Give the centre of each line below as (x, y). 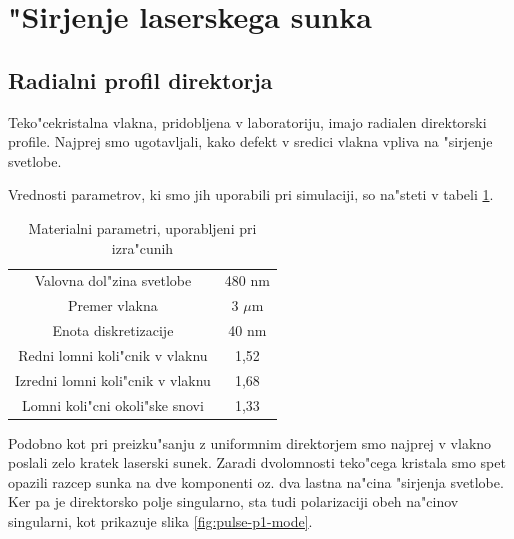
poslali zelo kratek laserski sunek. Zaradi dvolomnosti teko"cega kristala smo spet (257, 462)
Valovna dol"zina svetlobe (113, 280)
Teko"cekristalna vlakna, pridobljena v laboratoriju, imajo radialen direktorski (247, 121)
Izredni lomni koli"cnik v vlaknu (113, 379)
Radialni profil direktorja (140, 79)
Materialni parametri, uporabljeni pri (142, 227)
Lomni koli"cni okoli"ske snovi (112, 404)
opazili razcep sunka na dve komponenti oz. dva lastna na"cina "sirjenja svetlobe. (256, 481)
